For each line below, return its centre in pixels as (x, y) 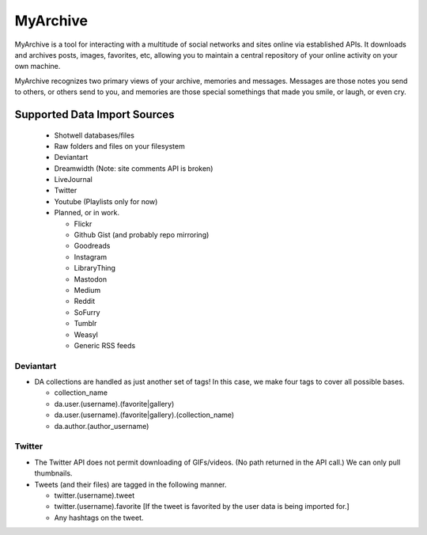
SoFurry (87, 312)
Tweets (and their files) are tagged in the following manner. (130, 484)
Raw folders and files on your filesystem (119, 146)
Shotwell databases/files (94, 135)
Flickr (83, 224)
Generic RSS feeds (105, 345)
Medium (87, 290)
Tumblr (85, 324)
